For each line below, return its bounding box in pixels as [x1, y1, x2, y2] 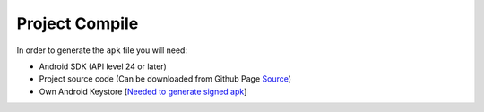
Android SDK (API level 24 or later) [39, 61, 168, 72]
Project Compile [16, 13, 139, 33]
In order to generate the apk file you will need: [16, 45, 188, 56]
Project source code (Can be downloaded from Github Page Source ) [39, 73, 291, 84]
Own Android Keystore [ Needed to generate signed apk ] [39, 86, 247, 97]
